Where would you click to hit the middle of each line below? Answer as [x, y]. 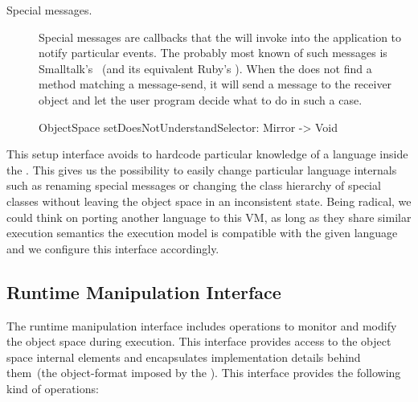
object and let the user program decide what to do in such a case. [201, 99]
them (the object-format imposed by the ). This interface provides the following [204, 373]
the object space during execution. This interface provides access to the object [199, 341]
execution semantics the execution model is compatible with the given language [202, 233]
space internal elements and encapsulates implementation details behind [184, 357]
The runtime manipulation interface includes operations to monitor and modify [202, 325]
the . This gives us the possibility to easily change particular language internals [202, 169]
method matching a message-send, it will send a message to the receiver [215, 84]
